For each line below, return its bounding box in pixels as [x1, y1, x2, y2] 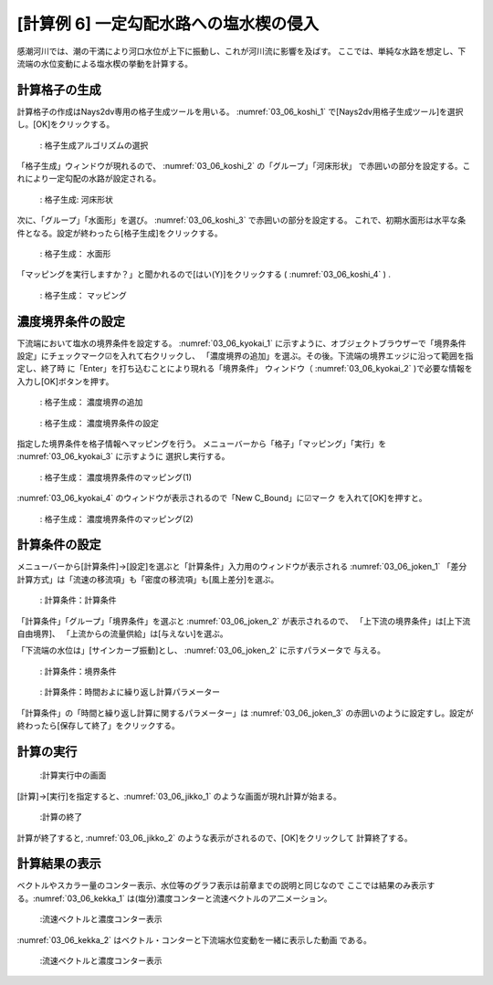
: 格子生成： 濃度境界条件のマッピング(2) [39, 513, 194, 524]
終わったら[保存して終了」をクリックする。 [16, 719, 180, 730]
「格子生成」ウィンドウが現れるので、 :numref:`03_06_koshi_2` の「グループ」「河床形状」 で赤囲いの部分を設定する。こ [16, 161, 471, 172]
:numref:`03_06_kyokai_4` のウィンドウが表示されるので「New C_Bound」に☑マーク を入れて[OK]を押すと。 [16, 493, 427, 504]
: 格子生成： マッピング [39, 289, 127, 300]
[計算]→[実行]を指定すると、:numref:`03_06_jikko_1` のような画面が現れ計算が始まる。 [16, 791, 342, 802]
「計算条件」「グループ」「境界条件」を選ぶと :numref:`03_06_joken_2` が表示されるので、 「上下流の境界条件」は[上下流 [16, 615, 471, 626]
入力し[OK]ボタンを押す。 [16, 375, 114, 387]
